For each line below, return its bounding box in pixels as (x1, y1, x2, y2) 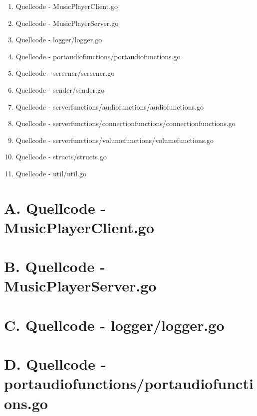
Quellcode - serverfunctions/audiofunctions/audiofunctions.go (15, 101, 204, 112)
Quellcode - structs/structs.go (15, 151, 107, 162)
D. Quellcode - (4, 354, 106, 374)
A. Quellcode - (4, 197, 106, 218)
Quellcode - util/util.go (15, 168, 86, 178)
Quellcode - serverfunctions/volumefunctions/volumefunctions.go (15, 135, 214, 145)
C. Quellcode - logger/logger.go (4, 314, 225, 335)
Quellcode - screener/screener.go (15, 68, 115, 78)
